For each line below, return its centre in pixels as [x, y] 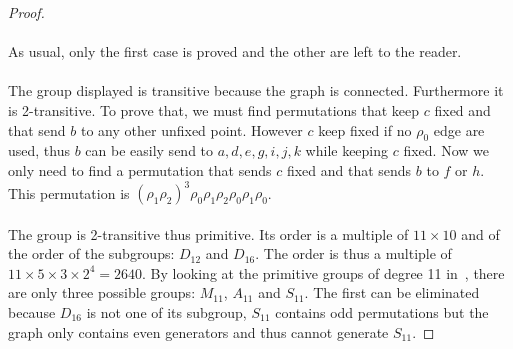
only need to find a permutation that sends [140, 169]
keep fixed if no [365, 129]
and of [480, 233]
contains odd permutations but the [382, 312]
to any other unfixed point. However [191, 129]
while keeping [347, 150]
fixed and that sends [349, 169]
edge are [459, 129]
